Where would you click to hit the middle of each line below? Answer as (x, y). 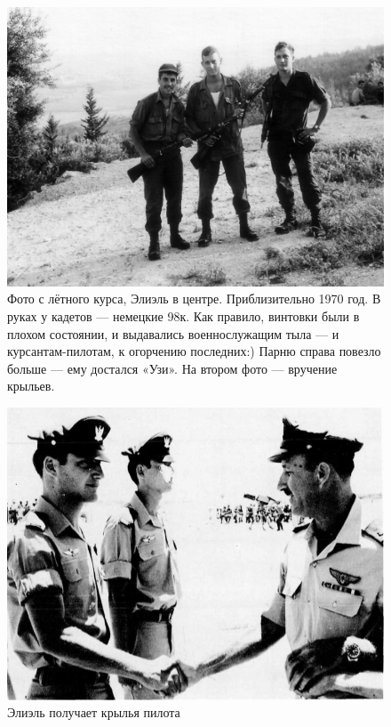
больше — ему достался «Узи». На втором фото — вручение (172, 368)
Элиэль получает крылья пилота (94, 712)
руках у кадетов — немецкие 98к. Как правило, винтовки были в (184, 315)
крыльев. (31, 386)
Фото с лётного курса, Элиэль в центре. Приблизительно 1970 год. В (194, 299)
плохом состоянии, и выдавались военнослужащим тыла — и (173, 333)
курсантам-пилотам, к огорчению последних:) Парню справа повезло (194, 351)
